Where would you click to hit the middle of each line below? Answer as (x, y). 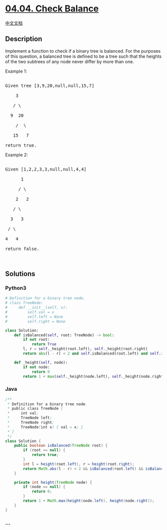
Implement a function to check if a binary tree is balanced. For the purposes (83, 51)
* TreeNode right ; (31, 423)
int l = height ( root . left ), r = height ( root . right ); (79, 464)
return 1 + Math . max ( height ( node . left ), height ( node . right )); (89, 501)
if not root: (37, 340)
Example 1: (16, 71)
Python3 (16, 288)
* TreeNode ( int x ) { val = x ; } (45, 427)
